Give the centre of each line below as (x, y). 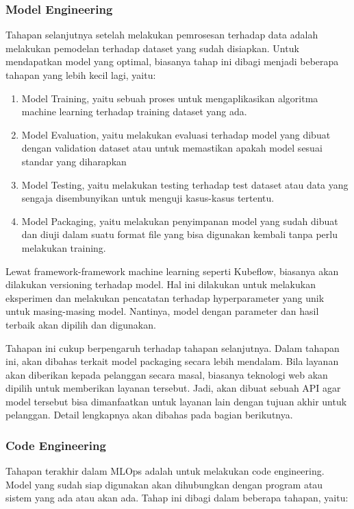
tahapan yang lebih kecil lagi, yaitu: (81, 75)
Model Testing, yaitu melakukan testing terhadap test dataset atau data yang (185, 184)
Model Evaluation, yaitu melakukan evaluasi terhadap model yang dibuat (176, 134)
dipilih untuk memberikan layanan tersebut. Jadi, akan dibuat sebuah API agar (173, 388)
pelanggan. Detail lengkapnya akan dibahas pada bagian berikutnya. (149, 415)
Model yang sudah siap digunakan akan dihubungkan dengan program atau (164, 484)
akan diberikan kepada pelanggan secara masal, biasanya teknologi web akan (167, 374)
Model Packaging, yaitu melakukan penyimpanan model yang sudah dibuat (180, 221)
